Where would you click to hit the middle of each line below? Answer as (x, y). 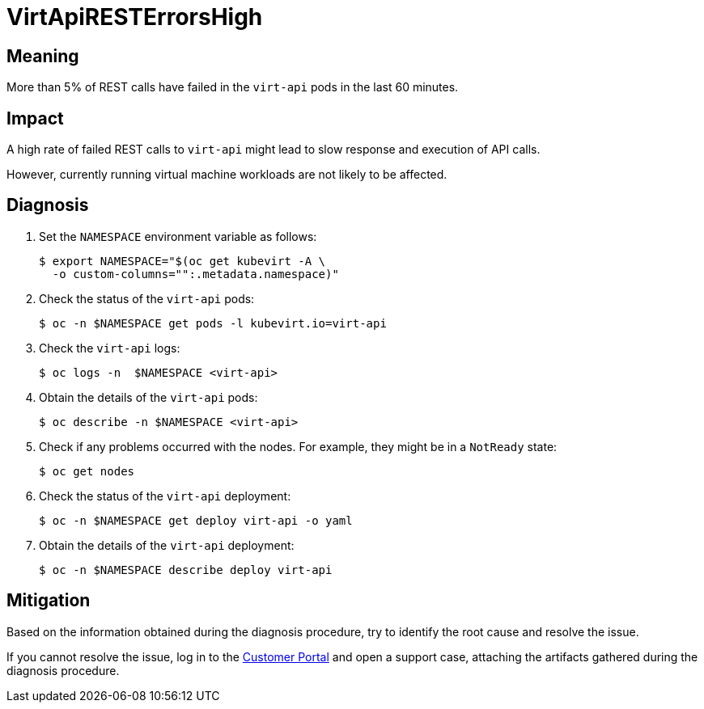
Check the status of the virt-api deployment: (165, 496)
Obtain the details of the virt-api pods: (148, 397)
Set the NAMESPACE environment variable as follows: (178, 236)
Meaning (43, 56)
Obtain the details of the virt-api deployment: (167, 545)
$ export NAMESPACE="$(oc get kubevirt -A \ (182, 261)
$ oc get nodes (87, 471)
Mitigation (49, 601)
